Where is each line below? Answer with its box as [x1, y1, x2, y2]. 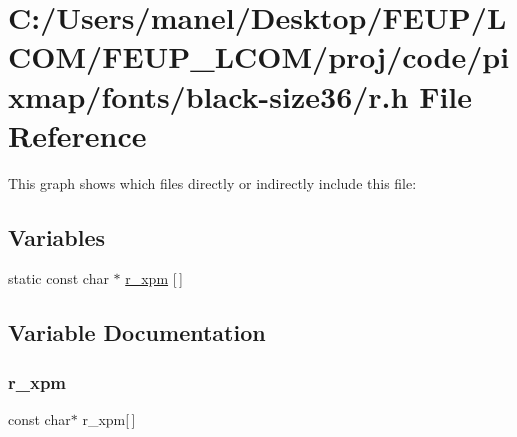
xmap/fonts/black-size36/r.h [8, 75, 409, 116]
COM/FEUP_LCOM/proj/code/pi [8, 36, 510, 77]
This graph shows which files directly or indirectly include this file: [8, 172, 417, 193]
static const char [8, 268, 109, 289]
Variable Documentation [8, 317, 266, 348]
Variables [8, 221, 106, 252]
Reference [8, 114, 147, 155]
